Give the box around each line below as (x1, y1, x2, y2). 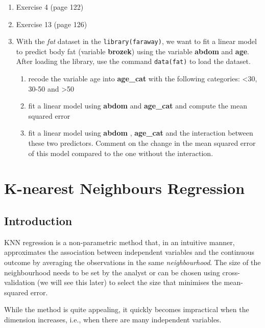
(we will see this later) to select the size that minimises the (37, 277, 222, 288)
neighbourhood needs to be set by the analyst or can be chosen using (4, 267, 220, 277)
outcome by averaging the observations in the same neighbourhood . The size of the (4, 257, 261, 268)
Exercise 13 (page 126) (16, 18, 87, 29)
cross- (222, 267, 240, 277)
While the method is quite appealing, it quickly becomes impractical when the (4, 304, 249, 315)
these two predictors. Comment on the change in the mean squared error (28, 138, 256, 148)
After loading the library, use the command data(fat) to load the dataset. (16, 56, 251, 67)
